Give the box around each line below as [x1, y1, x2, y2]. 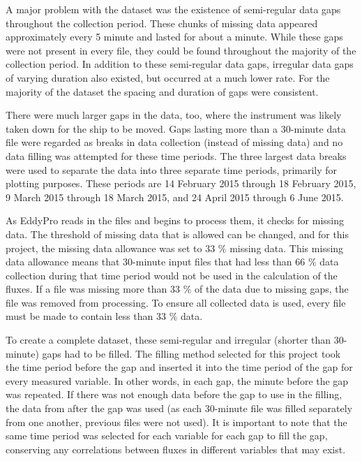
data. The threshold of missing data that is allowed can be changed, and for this [6, 226, 349, 241]
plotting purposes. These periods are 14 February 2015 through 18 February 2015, [6, 176, 356, 191]
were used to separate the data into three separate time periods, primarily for [6, 162, 338, 177]
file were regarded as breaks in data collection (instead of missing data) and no [6, 135, 343, 149]
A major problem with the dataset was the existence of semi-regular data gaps [6, 2, 341, 16]
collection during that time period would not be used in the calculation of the [6, 268, 338, 282]
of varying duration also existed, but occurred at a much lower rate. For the [6, 70, 330, 85]
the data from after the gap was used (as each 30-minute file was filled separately [6, 401, 353, 416]
